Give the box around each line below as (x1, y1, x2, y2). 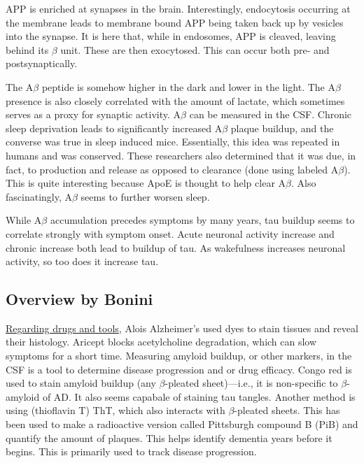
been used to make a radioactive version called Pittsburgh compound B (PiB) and (6, 417, 358, 432)
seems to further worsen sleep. (80, 189, 210, 204)
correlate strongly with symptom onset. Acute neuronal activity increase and (6, 226, 335, 241)
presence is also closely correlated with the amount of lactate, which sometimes (6, 93, 345, 108)
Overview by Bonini (6, 288, 153, 310)
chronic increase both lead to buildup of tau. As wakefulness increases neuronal (6, 240, 346, 255)
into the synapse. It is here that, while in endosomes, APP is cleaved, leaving (6, 29, 336, 43)
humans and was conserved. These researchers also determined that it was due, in (6, 148, 356, 162)
